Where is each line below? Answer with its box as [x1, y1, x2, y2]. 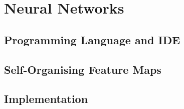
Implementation [4, 91, 88, 106]
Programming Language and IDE [4, 32, 180, 47]
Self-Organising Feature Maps [4, 61, 161, 77]
